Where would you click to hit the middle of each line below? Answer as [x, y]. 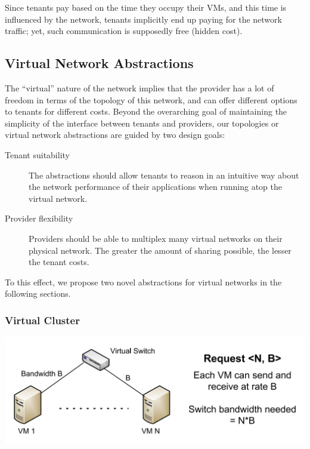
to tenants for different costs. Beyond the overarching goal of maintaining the [146, 111]
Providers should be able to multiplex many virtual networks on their [156, 238]
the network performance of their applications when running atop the [155, 187]
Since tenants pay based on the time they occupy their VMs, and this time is [146, 7]
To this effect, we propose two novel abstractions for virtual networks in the [143, 282]
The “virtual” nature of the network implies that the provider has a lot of [139, 87]
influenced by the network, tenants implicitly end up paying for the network [143, 19]
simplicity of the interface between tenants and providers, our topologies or [142, 123]
